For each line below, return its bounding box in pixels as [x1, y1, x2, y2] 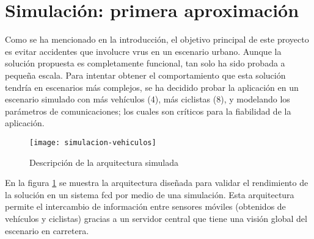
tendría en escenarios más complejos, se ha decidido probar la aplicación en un [5, 80, 299, 93]
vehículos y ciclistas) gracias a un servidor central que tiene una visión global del [5, 212, 307, 224]
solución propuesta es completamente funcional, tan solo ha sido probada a [5, 57, 285, 70]
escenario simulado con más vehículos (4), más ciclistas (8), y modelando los [5, 93, 290, 105]
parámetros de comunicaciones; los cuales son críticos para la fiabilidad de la [5, 104, 291, 117]
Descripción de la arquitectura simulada [29, 155, 178, 168]
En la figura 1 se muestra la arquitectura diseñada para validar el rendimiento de [5, 176, 309, 189]
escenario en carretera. [5, 224, 89, 237]
